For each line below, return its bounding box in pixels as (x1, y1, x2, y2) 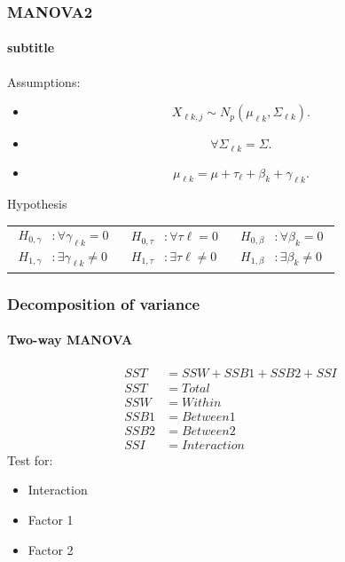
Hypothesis (7, 194, 67, 213)
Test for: (7, 450, 53, 469)
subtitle (7, 38, 55, 57)
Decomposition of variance (7, 292, 200, 314)
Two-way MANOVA (7, 330, 133, 349)
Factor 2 (27, 540, 74, 558)
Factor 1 (27, 511, 74, 528)
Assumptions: (7, 72, 81, 91)
